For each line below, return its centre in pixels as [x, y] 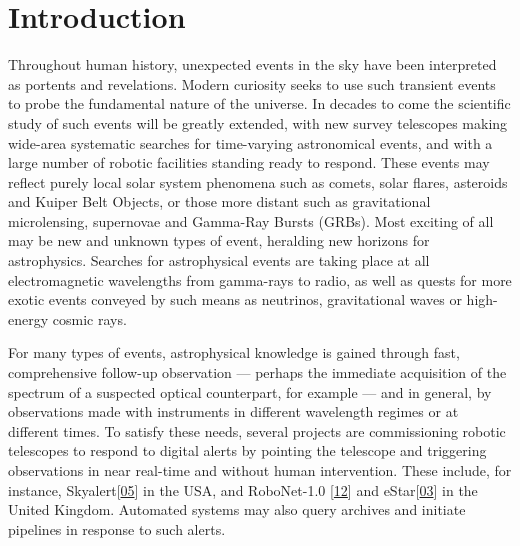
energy [28, 318]
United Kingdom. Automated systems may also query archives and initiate [237, 509]
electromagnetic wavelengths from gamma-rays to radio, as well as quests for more [260, 279]
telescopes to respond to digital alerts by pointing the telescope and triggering [247, 450]
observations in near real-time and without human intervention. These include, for [260, 470]
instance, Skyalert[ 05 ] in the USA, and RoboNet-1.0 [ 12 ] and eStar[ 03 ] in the [243, 489]
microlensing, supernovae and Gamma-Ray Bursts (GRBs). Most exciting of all [251, 220]
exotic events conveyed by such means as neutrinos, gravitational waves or [235, 299]
